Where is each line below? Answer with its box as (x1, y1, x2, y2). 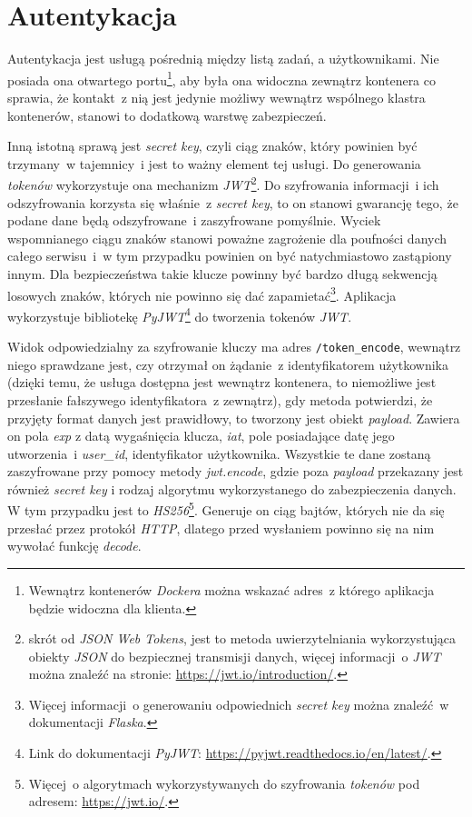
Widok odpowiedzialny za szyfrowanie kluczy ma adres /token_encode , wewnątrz (7, 337, 461, 356)
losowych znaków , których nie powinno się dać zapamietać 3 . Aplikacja (7, 283, 397, 304)
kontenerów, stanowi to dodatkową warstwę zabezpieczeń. (7, 105, 327, 125)
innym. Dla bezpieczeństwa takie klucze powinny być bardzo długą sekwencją (7, 264, 438, 283)
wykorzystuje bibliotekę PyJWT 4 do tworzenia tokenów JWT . (7, 304, 352, 325)
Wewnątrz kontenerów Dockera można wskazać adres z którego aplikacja (28, 580, 435, 599)
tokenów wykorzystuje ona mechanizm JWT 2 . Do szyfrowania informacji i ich (7, 173, 439, 194)
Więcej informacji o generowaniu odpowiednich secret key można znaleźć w (28, 694, 449, 713)
